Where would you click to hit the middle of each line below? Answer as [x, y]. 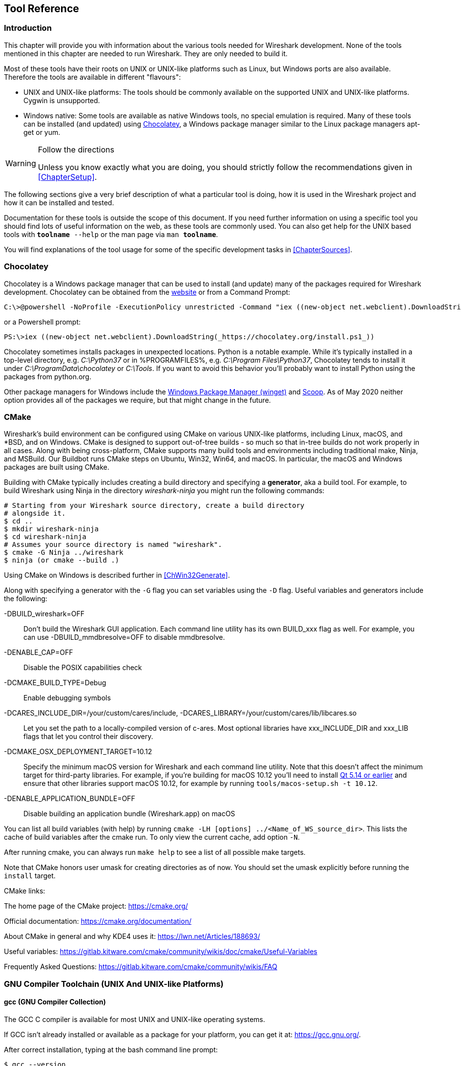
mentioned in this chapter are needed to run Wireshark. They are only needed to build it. [146, 53]
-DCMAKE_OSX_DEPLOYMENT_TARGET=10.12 [78, 752]
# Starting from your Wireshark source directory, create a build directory [154, 506]
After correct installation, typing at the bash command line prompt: [111, 1049]
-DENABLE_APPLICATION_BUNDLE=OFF [70, 799]
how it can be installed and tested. [59, 202]
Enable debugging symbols [67, 698]
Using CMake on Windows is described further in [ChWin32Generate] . [117, 575]
